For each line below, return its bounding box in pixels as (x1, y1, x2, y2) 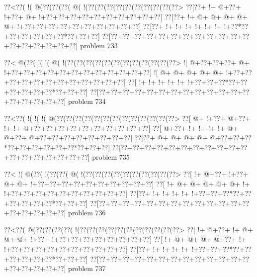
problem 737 (68, 263, 106, 274)
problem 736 (68, 207, 106, 218)
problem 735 (92, 152, 130, 162)
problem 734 (68, 96, 106, 106)
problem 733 (80, 40, 118, 51)
